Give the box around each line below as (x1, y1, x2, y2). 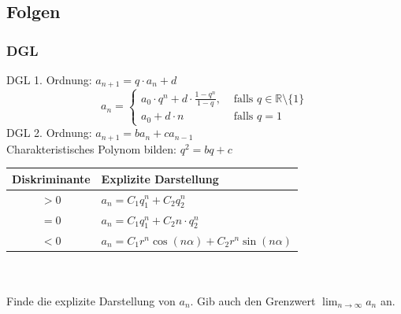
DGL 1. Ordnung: (6, 72, 92, 87)
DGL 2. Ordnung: (6, 124, 92, 141)
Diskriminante (12, 170, 91, 187)
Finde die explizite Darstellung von (6, 292, 176, 308)
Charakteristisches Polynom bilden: (6, 140, 176, 157)
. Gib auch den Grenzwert (190, 292, 316, 308)
